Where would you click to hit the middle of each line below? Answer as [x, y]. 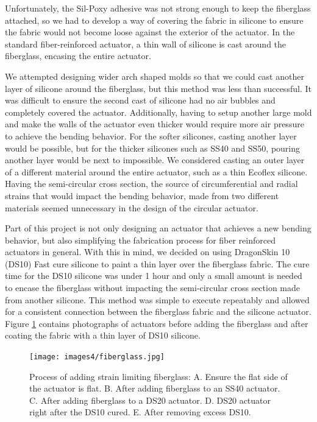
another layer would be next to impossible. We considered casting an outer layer [155, 160]
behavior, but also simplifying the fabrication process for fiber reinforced [140, 240]
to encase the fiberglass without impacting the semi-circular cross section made [153, 288]
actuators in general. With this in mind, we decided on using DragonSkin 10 [148, 252]
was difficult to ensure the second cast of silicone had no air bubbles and [140, 100]
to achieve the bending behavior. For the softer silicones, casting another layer [151, 135]
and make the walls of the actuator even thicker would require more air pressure [155, 124]
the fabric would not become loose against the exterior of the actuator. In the [150, 32]
